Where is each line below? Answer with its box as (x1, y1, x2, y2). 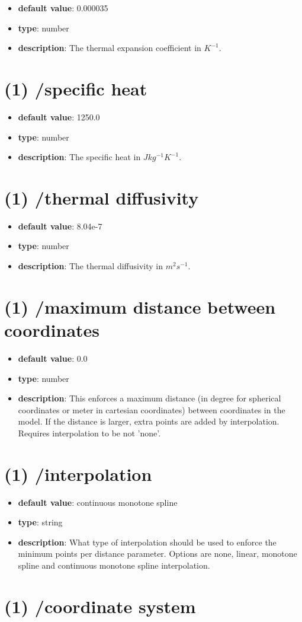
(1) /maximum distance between (4, 294, 276, 318)
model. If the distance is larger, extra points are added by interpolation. (18, 415, 279, 428)
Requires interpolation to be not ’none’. (18, 426, 161, 439)
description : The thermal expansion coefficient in (18, 42, 201, 54)
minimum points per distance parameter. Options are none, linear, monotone (18, 547, 297, 560)
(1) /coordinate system (4, 594, 196, 618)
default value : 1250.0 (18, 110, 100, 123)
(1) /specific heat (4, 76, 147, 100)
